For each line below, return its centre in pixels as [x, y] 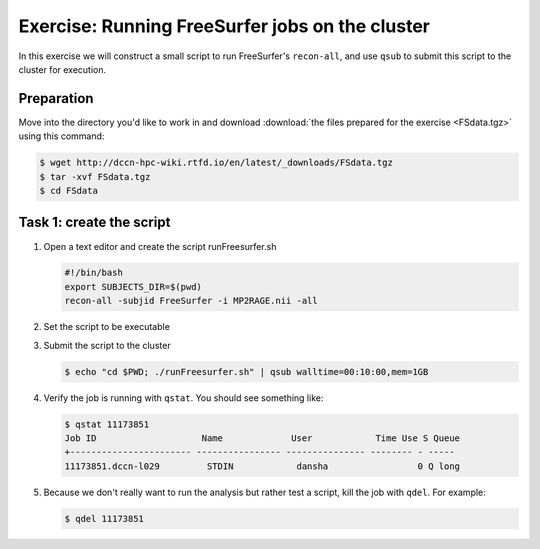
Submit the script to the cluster [107, 345]
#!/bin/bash [94, 273]
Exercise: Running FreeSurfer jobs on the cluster [224, 26]
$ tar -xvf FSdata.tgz [95, 176]
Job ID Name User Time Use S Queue [262, 438]
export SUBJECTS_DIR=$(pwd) [133, 286]
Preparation [56, 98]
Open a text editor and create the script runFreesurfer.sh [160, 246]
